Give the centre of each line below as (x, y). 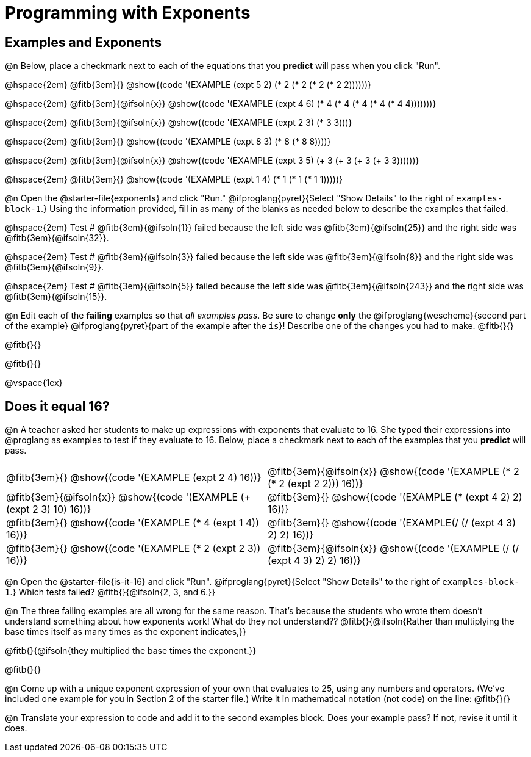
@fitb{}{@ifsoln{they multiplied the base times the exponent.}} (131, 651)
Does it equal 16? (57, 406)
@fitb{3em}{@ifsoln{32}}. (57, 238)
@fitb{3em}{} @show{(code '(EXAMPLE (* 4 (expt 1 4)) (133, 523)
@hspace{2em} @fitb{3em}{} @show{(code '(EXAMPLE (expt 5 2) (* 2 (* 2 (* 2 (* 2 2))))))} (188, 85)
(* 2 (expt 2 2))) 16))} (315, 484)
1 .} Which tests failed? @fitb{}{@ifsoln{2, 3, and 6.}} (110, 592)
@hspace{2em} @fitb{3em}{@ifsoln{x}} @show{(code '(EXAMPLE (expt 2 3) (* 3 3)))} (179, 123)
